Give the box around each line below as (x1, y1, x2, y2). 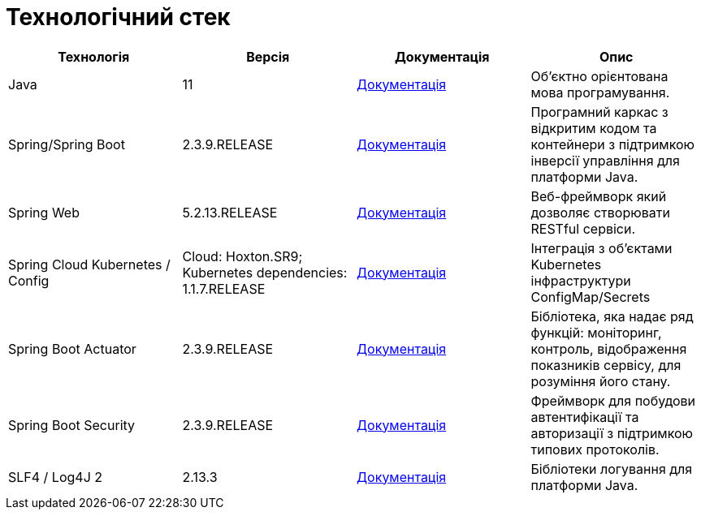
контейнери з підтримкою (530, 135, 695, 153)
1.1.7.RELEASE (182, 280, 266, 297)
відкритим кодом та (530, 119, 657, 136)
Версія (246, 48, 290, 65)
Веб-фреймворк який (530, 187, 667, 204)
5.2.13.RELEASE (182, 204, 278, 221)
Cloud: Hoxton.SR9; (182, 247, 303, 264)
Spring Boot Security (8, 416, 136, 433)
